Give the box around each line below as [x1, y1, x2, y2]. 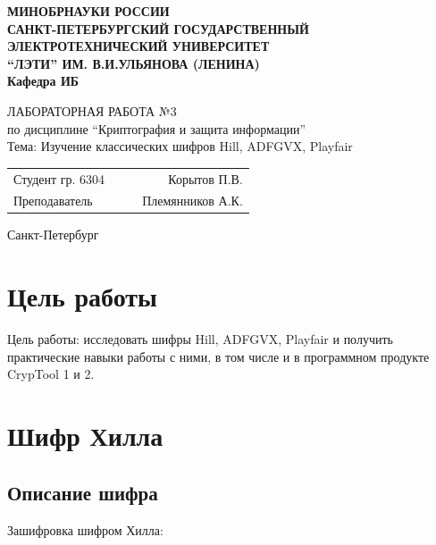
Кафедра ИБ [7, 71, 80, 90]
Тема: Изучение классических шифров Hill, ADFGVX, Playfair [7, 137, 353, 155]
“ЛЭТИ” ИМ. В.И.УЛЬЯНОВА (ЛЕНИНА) [7, 54, 260, 72]
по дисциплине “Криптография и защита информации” [7, 119, 306, 138]
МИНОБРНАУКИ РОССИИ [7, 2, 170, 20]
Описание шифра [7, 478, 158, 506]
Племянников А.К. [142, 191, 243, 210]
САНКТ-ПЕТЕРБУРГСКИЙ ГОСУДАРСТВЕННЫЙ [7, 19, 309, 38]
